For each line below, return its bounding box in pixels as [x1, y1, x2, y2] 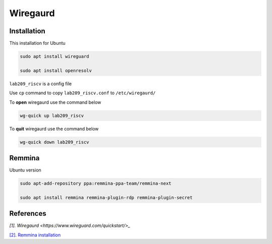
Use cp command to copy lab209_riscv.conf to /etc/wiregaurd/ [9, 90, 156, 96]
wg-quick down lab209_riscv [20, 139, 89, 145]
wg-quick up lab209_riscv [20, 112, 84, 118]
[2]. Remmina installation [9, 232, 61, 238]
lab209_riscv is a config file [9, 81, 72, 87]
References [9, 209, 46, 218]
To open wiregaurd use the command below [9, 99, 102, 105]
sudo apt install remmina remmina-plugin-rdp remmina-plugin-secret [20, 195, 193, 200]
